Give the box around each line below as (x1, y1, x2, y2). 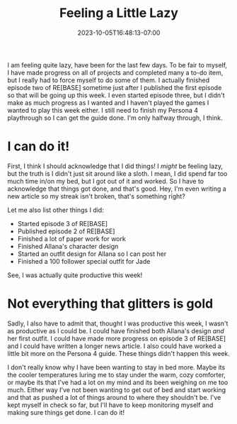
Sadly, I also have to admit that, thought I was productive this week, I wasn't (7, 319, 229, 328)
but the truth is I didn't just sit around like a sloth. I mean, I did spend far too (7, 169, 228, 178)
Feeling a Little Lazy (59, 5, 179, 21)
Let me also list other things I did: (7, 206, 104, 214)
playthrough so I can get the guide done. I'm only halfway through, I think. (7, 113, 223, 122)
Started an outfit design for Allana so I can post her (17, 250, 167, 258)
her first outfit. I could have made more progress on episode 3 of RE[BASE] (7, 334, 226, 342)
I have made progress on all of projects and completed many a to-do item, (7, 68, 224, 77)
